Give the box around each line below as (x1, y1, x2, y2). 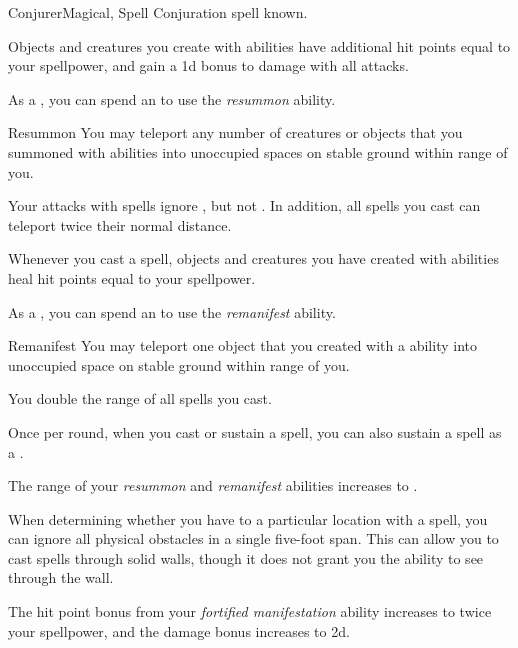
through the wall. (8, 567, 114, 588)
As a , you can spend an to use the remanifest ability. (8, 301, 336, 322)
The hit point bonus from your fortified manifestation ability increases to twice (8, 601, 492, 622)
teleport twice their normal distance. (8, 214, 232, 235)
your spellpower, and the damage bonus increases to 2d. (8, 620, 350, 641)
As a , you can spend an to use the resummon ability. (8, 88, 336, 109)
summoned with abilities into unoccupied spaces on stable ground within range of (8, 141, 508, 162)
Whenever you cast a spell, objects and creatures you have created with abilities (8, 248, 499, 269)
